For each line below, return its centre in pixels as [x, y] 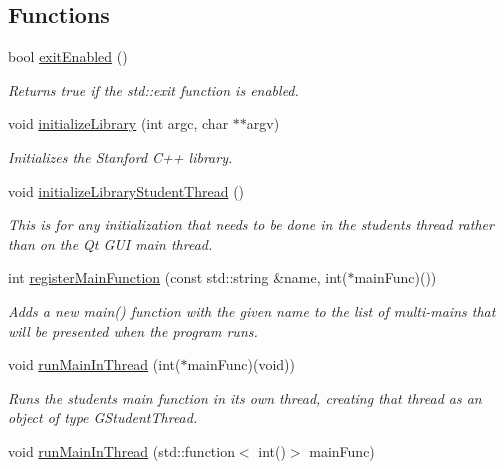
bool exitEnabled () [68, 56]
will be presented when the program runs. [133, 330]
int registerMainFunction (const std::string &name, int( [178, 277]
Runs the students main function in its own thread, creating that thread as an [245, 397]
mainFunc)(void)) [241, 364]
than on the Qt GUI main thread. [110, 243]
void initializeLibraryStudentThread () [126, 190]
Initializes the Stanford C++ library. [120, 156]
